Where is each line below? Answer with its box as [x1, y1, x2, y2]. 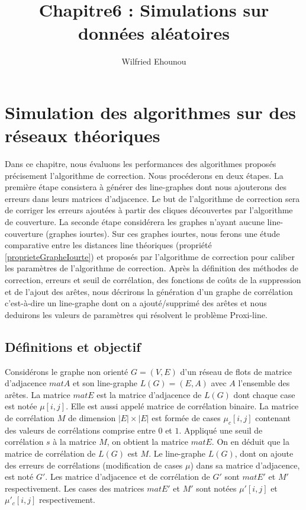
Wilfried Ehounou [121, 55, 186, 68]
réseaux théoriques [5, 123, 160, 147]
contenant [255, 411, 291, 424]
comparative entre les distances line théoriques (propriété [5, 239, 212, 251]
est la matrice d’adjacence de [96, 388, 202, 400]
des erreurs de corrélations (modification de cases [5, 458, 183, 471]
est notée [5, 400, 37, 412]
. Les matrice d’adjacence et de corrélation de [45, 470, 210, 483]
